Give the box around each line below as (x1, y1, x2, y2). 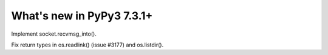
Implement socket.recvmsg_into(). (11, 30, 97, 37)
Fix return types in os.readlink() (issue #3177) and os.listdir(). (11, 41, 164, 48)
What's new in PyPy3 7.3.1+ (11, 9, 153, 22)
